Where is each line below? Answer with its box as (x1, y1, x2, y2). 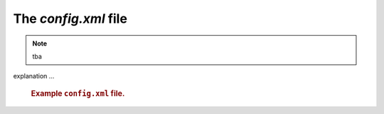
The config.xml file (13, 11, 128, 26)
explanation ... (13, 72, 55, 81)
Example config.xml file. (31, 88, 125, 98)
